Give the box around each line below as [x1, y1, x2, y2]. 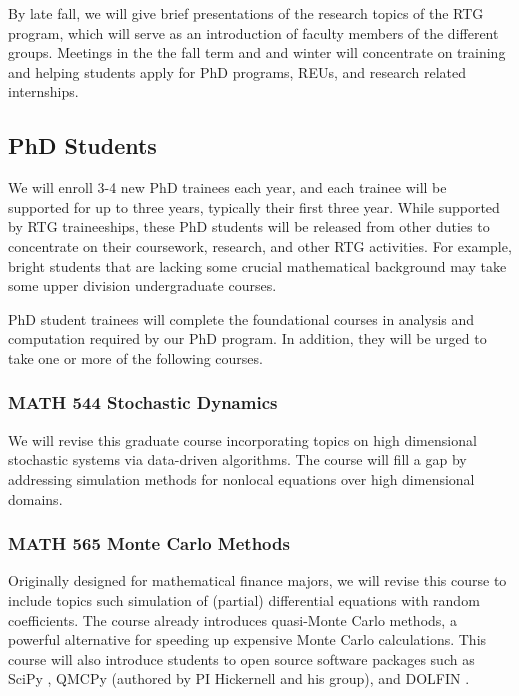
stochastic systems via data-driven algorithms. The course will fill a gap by [8, 449, 467, 470]
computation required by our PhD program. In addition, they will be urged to [8, 328, 487, 349]
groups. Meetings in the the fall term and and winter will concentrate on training [8, 42, 506, 63]
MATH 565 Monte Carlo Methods [8, 531, 290, 556]
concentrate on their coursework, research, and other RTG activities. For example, [8, 235, 512, 256]
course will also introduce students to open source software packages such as [8, 648, 475, 669]
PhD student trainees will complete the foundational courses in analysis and [8, 308, 475, 329]
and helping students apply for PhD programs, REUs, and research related [8, 61, 466, 82]
